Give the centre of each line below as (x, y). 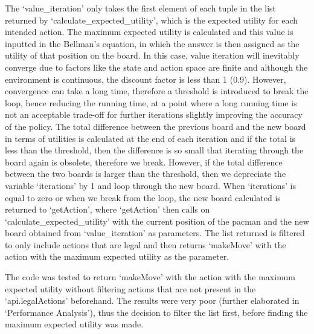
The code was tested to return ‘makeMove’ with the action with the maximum (150, 277)
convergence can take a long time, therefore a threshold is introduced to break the (157, 91)
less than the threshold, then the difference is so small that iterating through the (154, 150)
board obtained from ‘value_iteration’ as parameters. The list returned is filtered (155, 233)
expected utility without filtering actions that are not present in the (130, 288)
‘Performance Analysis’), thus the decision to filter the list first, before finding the (156, 312)
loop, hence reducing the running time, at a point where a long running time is (151, 102)
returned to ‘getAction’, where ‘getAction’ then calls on (107, 209)
